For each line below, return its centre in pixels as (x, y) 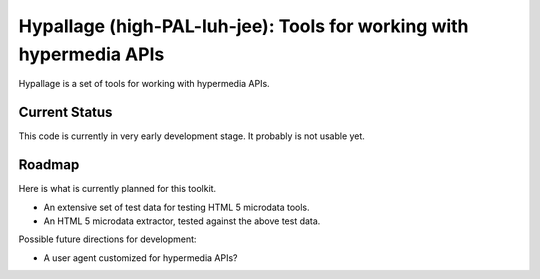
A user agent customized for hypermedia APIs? (141, 257)
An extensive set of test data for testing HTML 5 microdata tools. (176, 207)
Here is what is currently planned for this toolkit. (117, 189)
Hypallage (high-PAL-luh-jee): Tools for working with (243, 26)
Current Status (65, 112)
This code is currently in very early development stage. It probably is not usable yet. (191, 136)
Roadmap (49, 165)
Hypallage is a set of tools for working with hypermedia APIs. (144, 84)
